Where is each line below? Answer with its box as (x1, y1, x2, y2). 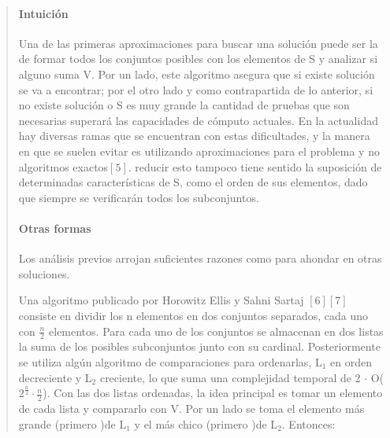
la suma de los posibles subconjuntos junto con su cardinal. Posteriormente (18, 338, 381, 355)
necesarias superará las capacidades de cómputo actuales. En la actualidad (18, 112, 378, 128)
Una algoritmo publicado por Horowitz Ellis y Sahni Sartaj (18, 292, 304, 308)
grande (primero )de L (18, 415, 127, 432)
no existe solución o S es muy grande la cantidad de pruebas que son (18, 97, 350, 113)
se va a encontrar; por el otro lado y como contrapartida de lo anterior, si (18, 81, 373, 98)
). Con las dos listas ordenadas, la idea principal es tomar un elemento (43, 385, 383, 401)
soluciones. (18, 265, 70, 282)
